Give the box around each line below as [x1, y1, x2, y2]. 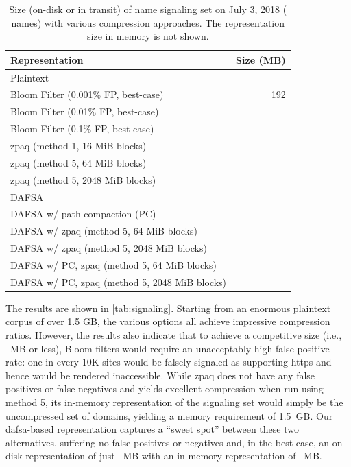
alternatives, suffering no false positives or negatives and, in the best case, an [5, 435, 330, 449]
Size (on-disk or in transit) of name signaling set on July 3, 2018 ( [9, 2, 287, 16]
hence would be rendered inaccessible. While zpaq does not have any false [5, 368, 315, 382]
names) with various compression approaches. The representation [11, 15, 285, 29]
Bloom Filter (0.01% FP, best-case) [10, 104, 159, 119]
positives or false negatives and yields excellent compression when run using [5, 381, 324, 396]
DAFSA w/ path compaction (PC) [10, 206, 156, 221]
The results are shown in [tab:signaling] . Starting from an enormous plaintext [5, 300, 331, 315]
